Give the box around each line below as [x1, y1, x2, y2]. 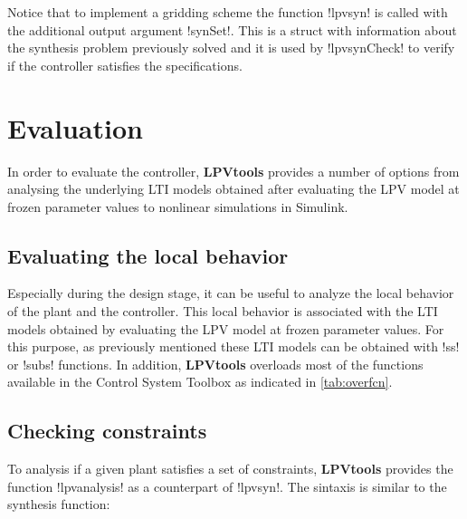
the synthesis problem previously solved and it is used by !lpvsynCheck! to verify [7, 38, 455, 57]
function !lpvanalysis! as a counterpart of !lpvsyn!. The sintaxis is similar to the [7, 476, 447, 495]
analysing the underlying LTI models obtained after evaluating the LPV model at [7, 179, 460, 198]
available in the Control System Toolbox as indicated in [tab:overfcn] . [7, 372, 393, 391]
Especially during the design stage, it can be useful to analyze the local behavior [7, 284, 454, 303]
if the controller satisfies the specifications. [7, 55, 243, 74]
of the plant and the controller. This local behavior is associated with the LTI [7, 302, 438, 321]
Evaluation [7, 109, 143, 146]
